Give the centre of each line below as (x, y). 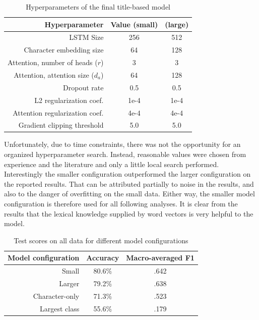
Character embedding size (64, 50)
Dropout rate (83, 87)
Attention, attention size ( (54, 74)
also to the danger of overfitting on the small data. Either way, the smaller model (129, 194)
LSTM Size (86, 37)
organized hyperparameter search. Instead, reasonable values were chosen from (125, 154)
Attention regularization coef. (58, 112)
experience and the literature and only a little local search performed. (112, 164)
